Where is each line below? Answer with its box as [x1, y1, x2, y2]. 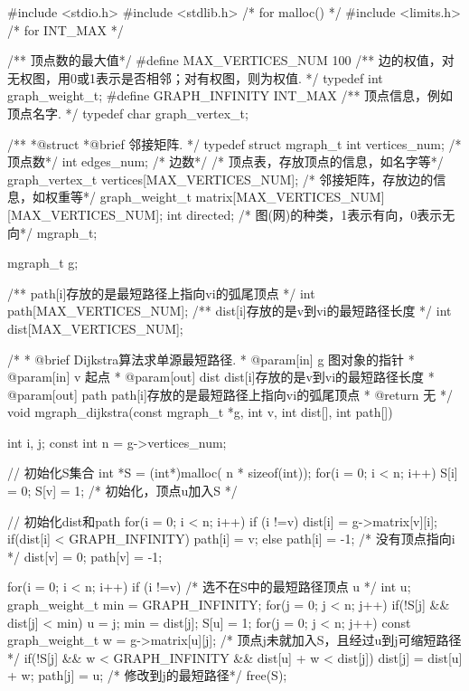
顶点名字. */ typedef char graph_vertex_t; [7, 103, 249, 122]
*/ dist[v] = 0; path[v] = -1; [7, 546, 163, 565]
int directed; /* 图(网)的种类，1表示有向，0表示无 [166, 204, 455, 223]
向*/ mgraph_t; [7, 222, 98, 241]
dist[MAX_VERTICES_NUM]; [7, 318, 183, 337]
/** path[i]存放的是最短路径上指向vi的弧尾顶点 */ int [7, 283, 315, 302]
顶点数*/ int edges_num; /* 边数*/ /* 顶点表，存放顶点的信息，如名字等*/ [7, 152, 444, 171]
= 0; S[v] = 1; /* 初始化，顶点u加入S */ [7, 481, 238, 500]
